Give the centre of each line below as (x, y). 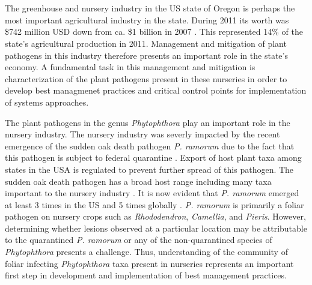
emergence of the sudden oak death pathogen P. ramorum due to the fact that (150, 145)
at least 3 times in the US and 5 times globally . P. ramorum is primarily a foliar (154, 204)
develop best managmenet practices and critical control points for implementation (156, 90)
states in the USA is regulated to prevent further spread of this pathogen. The (149, 169)
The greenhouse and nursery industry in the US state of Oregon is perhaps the (150, 8)
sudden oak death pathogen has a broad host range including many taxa (138, 181)
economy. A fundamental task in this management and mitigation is (130, 67)
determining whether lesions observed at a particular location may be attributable (156, 228)
